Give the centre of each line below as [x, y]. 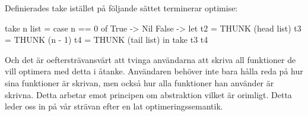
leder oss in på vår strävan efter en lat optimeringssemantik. [114, 106]
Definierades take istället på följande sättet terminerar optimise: [121, 8]
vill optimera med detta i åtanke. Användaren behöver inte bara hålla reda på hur [154, 71]
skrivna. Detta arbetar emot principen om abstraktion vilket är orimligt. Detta [148, 94]
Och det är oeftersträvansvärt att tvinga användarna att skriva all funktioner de [150, 59]
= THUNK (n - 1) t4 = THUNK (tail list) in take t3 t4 [107, 40]
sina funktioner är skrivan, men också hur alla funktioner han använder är [139, 82]
